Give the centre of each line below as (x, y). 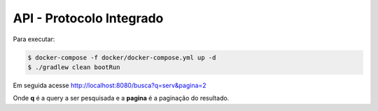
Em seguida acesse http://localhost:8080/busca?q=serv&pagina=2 (110, 85)
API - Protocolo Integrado (88, 18)
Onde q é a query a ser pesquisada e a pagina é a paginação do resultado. (121, 98)
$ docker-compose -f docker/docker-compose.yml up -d (122, 57)
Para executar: (34, 39)
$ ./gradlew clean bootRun (74, 67)
